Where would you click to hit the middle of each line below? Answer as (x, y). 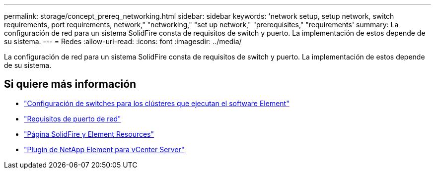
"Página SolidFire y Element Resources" (89, 134)
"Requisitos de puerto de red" (72, 118)
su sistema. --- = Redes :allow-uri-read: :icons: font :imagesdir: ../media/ (123, 41)
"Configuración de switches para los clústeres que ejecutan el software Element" (157, 103)
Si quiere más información (70, 84)
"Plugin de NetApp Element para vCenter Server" (104, 149)
